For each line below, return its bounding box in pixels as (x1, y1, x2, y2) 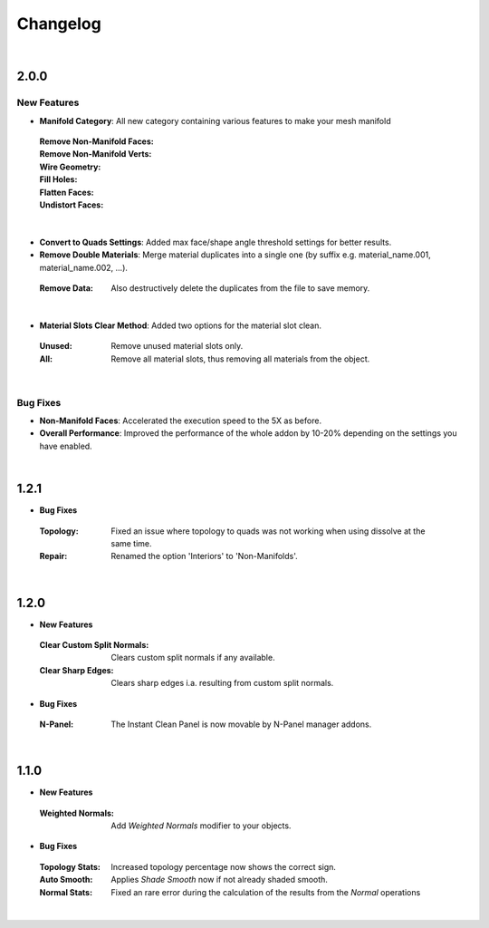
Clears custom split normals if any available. (110, 652, 275, 663)
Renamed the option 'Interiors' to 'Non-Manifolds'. (110, 551, 298, 562)
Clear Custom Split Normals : (39, 640, 149, 651)
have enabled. (39, 440, 92, 451)
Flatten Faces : (39, 187, 94, 198)
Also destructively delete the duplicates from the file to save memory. (110, 283, 370, 294)
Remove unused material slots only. (110, 341, 244, 352)
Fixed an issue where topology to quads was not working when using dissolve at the (110, 526, 426, 536)
